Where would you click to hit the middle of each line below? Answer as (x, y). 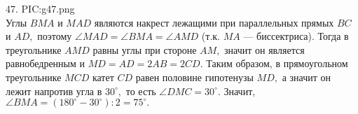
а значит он (307, 77)
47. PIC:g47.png (40, 8)
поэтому (55, 36)
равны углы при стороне (145, 49)
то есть (141, 91)
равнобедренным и (46, 63)
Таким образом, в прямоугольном (277, 63)
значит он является (264, 49)
